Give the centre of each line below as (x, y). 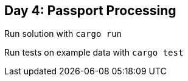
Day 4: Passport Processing (90, 11)
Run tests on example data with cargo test (94, 53)
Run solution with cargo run (63, 34)
